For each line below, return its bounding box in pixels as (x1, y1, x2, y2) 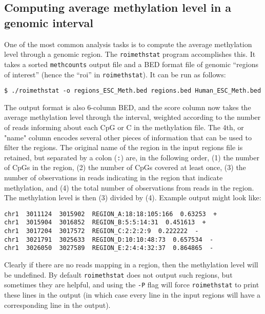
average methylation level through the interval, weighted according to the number (4, 112, 261, 122)
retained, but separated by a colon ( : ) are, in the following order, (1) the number (4, 152, 259, 162)
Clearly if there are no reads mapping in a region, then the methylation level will (4, 259, 258, 270)
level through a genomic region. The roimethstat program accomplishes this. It (4, 49, 256, 59)
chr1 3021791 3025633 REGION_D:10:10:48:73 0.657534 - (4, 236, 214, 243)
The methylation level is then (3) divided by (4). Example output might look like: (4, 192, 261, 203)
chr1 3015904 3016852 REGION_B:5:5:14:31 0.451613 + (4, 219, 206, 226)
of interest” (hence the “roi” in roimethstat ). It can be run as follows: (4, 69, 226, 79)
